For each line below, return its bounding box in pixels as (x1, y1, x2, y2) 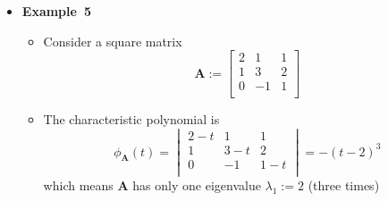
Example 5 (21, 2, 92, 20)
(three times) (308, 176, 380, 195)
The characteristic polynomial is (43, 110, 220, 129)
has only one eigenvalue (132, 176, 261, 195)
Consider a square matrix (43, 31, 182, 50)
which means (43, 176, 114, 195)
